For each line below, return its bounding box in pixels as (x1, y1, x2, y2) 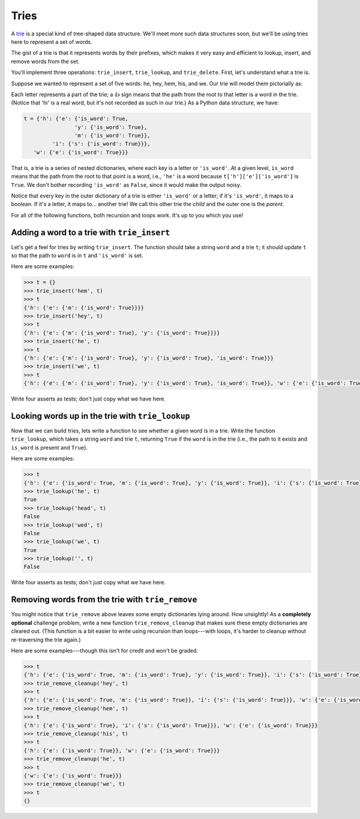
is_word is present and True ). (11, 444, 88, 451)
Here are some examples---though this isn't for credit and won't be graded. (11, 647, 198, 654)
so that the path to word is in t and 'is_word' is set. (11, 252, 143, 259)
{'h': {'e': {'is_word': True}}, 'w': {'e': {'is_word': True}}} (23, 747, 220, 754)
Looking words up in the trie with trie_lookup (11, 411, 190, 421)
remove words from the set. (11, 58, 80, 65)
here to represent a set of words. (11, 38, 92, 45)
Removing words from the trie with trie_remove (11, 594, 197, 605)
